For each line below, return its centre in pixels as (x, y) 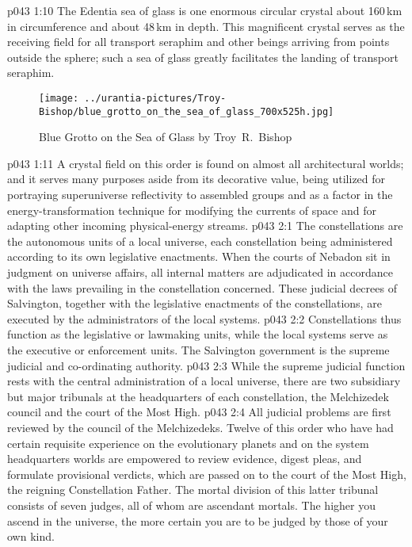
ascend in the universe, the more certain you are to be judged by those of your (198, 520)
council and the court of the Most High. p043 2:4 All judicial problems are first (199, 412)
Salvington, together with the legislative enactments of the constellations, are (195, 303)
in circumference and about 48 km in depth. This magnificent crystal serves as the (206, 26)
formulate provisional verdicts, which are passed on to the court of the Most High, (207, 474)
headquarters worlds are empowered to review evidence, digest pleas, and (185, 459)
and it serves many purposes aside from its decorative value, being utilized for (196, 179)
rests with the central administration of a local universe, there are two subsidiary (204, 381)
